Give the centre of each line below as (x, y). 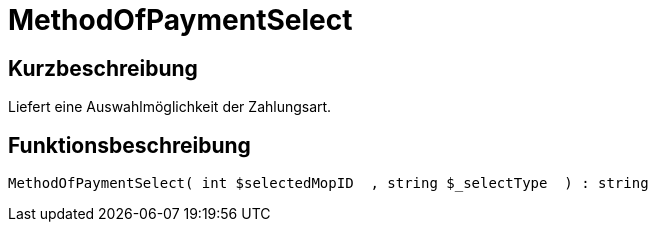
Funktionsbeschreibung (129, 145)
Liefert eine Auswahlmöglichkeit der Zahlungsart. (170, 107)
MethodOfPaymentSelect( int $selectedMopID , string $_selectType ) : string (328, 183)
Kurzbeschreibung (103, 68)
